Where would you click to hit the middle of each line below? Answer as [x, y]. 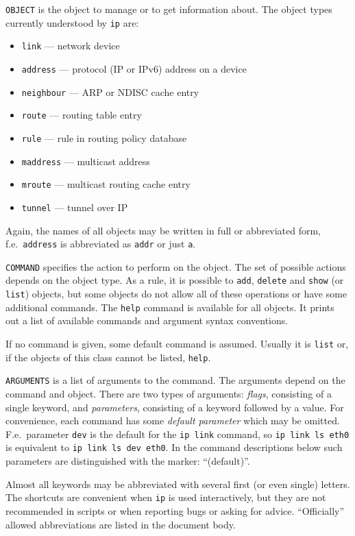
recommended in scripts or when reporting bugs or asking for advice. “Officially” [175, 510]
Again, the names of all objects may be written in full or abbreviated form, [163, 230]
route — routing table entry [82, 115]
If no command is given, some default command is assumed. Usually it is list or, [177, 344]
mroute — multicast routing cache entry [106, 184]
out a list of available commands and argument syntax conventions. [147, 320]
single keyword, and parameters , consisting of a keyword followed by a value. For [175, 407]
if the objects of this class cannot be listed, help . [108, 357]
